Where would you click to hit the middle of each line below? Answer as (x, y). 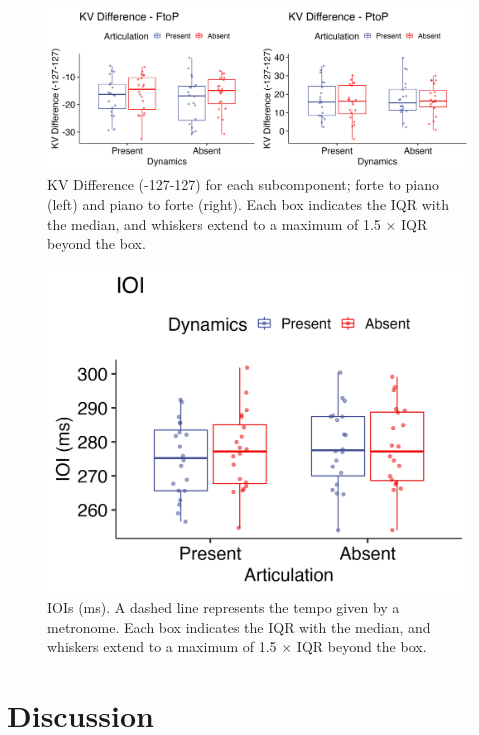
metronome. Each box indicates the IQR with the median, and (239, 626)
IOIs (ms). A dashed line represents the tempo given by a (223, 607)
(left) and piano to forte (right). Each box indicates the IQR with (248, 203)
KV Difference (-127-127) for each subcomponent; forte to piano (243, 184)
